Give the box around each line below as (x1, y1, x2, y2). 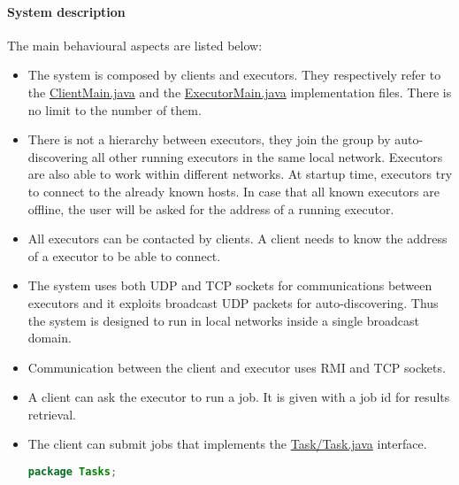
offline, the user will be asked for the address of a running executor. (27, 199, 394, 218)
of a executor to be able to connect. (27, 246, 221, 265)
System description (7, 2, 126, 20)
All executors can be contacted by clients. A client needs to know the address (27, 229, 448, 248)
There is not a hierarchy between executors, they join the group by (27, 130, 391, 149)
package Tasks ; (27, 466, 118, 479)
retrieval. (27, 404, 76, 423)
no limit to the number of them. (27, 100, 202, 119)
